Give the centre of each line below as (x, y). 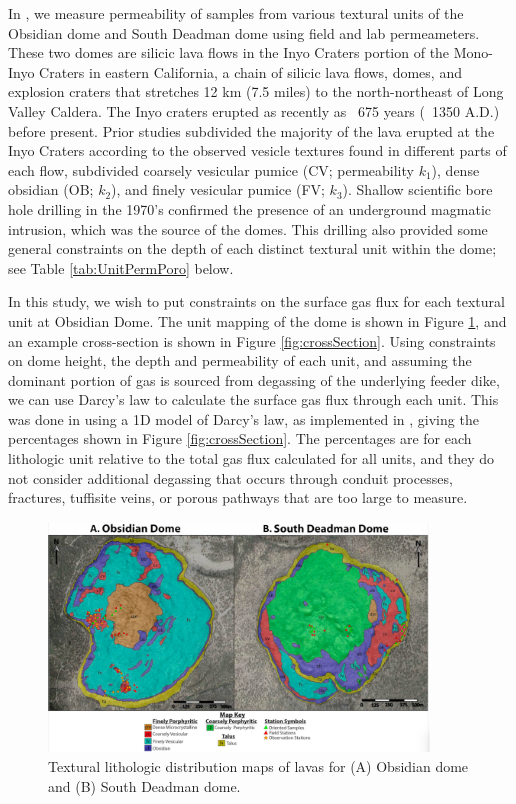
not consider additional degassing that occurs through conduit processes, (230, 477)
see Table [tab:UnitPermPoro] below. (121, 267)
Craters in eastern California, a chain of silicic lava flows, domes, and (250, 71)
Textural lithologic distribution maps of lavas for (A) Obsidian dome (258, 765)
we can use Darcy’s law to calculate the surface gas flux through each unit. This (253, 399)
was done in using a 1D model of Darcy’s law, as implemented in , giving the (243, 418)
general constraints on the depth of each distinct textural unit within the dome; (252, 248)
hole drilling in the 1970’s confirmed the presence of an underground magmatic (249, 208)
